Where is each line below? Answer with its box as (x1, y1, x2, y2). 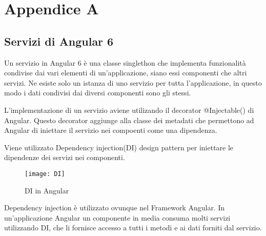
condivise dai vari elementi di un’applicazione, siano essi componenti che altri (4, 67, 247, 78)
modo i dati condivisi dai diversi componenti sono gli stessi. (4, 87, 191, 98)
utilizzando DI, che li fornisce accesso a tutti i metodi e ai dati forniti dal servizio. (4, 222, 262, 233)
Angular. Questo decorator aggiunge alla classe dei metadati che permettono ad (4, 114, 254, 125)
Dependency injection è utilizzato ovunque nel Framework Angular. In (4, 202, 225, 213)
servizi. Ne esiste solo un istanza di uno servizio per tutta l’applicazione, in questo (4, 77, 262, 88)
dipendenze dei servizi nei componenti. (4, 152, 125, 163)
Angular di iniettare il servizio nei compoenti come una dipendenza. (4, 125, 217, 135)
